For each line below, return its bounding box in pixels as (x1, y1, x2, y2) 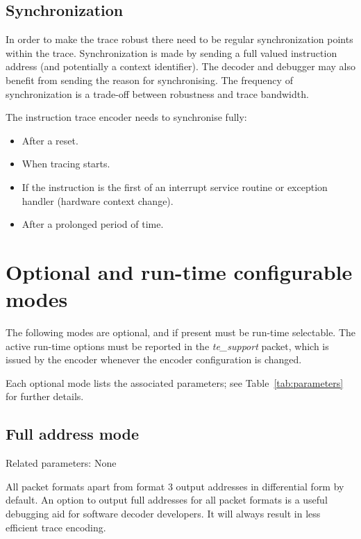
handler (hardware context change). (22, 193, 174, 208)
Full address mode (6, 423, 140, 445)
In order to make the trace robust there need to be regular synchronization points (6, 32, 353, 47)
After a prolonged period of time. (22, 217, 164, 231)
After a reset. (22, 133, 78, 147)
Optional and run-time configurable (6, 257, 353, 285)
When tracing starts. (22, 156, 110, 171)
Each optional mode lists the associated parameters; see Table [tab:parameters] (6, 375, 344, 390)
